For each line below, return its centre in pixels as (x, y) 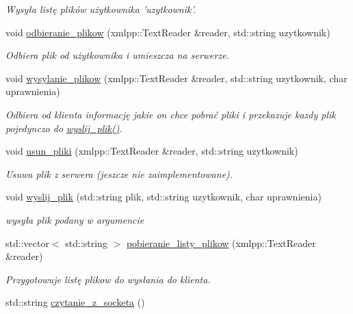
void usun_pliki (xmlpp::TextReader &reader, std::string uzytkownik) (152, 151)
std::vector (27, 243)
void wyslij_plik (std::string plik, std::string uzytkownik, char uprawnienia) (164, 197)
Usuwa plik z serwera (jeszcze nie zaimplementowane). (119, 173)
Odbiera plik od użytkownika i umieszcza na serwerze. (117, 55)
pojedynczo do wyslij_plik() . (64, 128)
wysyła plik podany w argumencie (75, 219)
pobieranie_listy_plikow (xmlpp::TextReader (221, 243)
